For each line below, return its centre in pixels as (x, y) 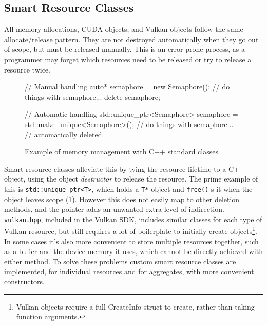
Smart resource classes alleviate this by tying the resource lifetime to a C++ (125, 168)
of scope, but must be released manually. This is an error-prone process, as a (125, 49)
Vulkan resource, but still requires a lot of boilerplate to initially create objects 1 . (131, 230)
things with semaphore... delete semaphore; (92, 96)
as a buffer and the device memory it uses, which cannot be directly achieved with (133, 251)
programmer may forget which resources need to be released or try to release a (128, 59)
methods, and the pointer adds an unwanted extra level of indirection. (114, 209)
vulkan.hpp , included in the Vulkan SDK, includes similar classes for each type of (133, 219)
